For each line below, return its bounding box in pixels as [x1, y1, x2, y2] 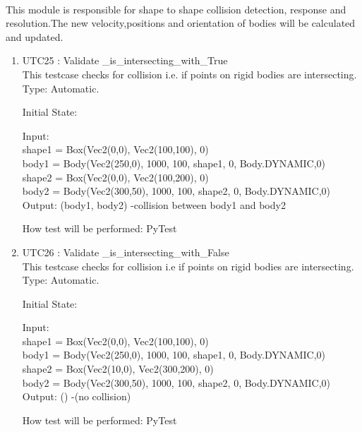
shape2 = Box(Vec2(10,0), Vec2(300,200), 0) [22, 361, 214, 376]
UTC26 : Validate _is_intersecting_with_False [22, 244, 229, 259]
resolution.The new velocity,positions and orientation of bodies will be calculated [6, 16, 356, 30]
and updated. [6, 29, 64, 44]
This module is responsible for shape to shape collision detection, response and [6, 1, 346, 16]
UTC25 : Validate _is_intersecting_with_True [22, 53, 228, 68]
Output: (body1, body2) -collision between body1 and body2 [22, 197, 286, 212]
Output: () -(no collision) [22, 389, 131, 404]
